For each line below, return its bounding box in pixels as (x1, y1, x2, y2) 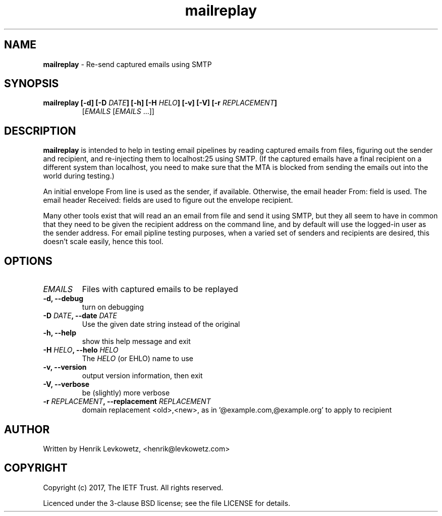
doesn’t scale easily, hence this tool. (43, 237, 163, 246)
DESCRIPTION (4, 124, 76, 137)
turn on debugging (82, 303, 144, 312)
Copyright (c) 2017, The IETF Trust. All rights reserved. (43, 483, 224, 492)
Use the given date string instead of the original (82, 320, 240, 329)
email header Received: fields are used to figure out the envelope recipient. (43, 196, 293, 205)
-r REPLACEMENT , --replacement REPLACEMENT (43, 397, 211, 406)
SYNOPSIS (4, 77, 59, 90)
